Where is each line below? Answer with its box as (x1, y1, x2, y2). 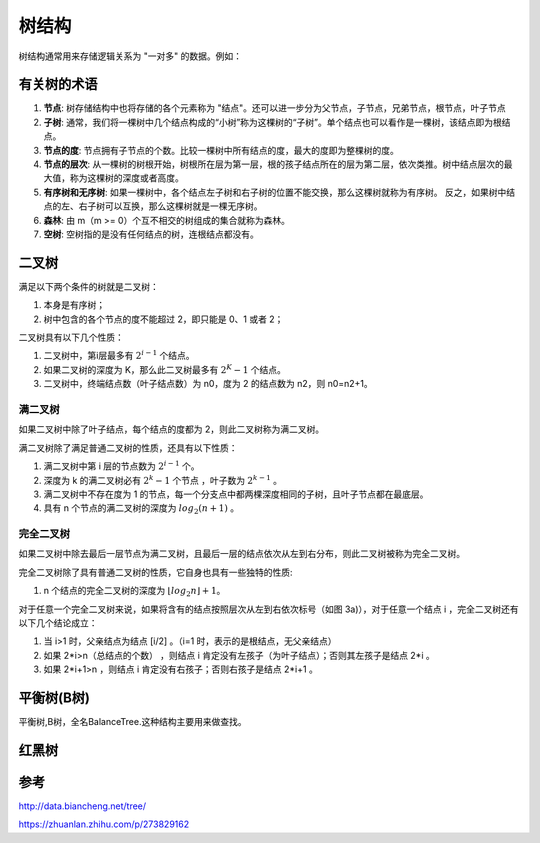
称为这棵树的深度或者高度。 (69, 172, 184, 184)
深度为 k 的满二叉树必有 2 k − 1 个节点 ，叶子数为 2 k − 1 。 (43, 473, 283, 486)
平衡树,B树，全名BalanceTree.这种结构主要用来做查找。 (18, 716, 247, 728)
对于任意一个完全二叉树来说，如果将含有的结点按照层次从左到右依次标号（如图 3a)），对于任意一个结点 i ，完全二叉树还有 (18, 603, 519, 615)
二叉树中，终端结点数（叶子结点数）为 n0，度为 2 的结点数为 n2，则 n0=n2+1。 (43, 378, 374, 390)
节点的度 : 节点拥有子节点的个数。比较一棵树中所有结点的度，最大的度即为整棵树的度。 (43, 144, 399, 156)
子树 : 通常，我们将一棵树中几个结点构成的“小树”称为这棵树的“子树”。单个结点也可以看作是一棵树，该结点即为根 (43, 116, 502, 128)
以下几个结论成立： (18, 617, 98, 629)
